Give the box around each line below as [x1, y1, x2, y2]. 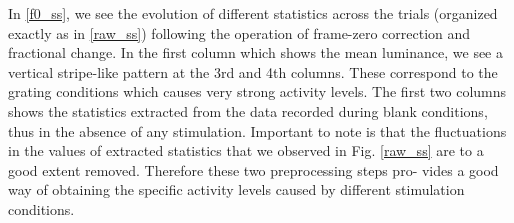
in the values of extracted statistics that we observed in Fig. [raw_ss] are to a [8, 140, 484, 161]
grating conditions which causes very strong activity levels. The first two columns [8, 81, 507, 102]
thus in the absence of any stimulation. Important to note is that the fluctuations [8, 120, 507, 141]
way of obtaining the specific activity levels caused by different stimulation [8, 179, 465, 200]
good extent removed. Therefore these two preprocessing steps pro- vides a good [8, 159, 499, 180]
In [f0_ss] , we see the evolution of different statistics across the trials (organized [8, 3, 498, 23]
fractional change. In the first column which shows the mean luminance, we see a [8, 42, 503, 63]
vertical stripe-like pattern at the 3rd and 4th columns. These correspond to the [8, 61, 498, 82]
